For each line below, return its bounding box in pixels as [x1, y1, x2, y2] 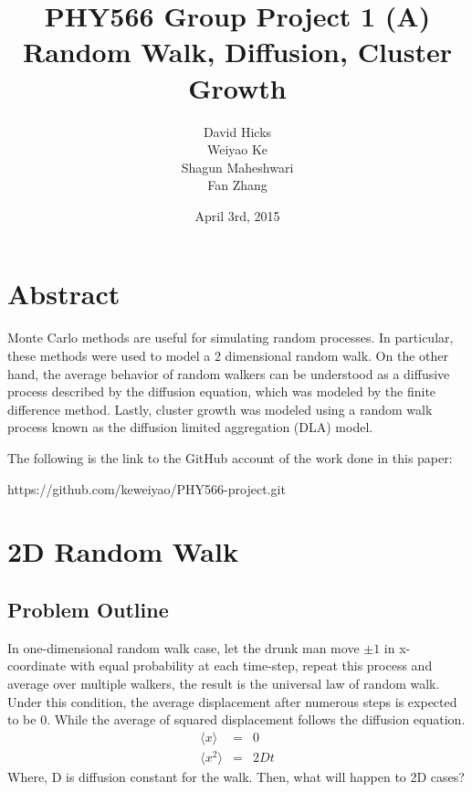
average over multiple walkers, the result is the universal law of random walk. [7, 673, 440, 692]
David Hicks [203, 121, 272, 141]
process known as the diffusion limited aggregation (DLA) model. [7, 417, 373, 437]
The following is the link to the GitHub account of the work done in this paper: [7, 448, 453, 467]
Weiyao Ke [206, 140, 268, 159]
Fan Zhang [207, 175, 267, 195]
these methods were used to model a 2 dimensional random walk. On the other [7, 346, 448, 364]
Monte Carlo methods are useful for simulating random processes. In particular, [7, 328, 454, 347]
